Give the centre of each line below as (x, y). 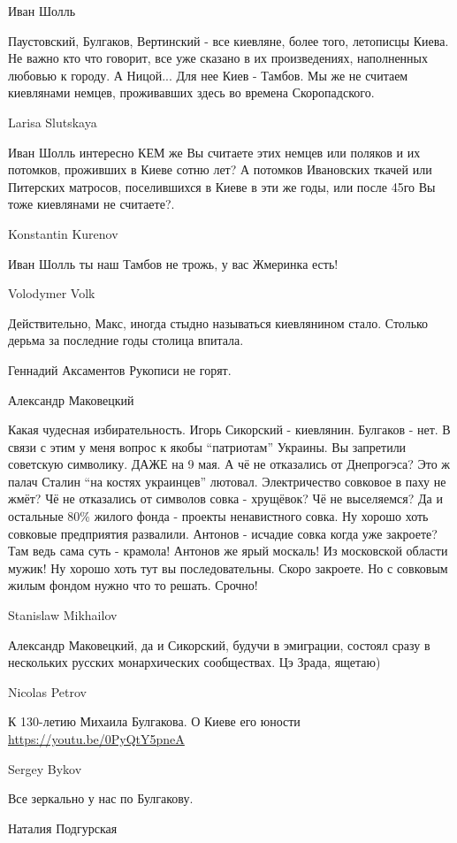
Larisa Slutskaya (53, 122)
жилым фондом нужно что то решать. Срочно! (133, 585)
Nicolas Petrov (47, 691)
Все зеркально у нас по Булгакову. (101, 798)
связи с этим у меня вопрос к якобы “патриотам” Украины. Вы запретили (207, 446)
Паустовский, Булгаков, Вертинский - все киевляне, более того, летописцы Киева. (228, 40)
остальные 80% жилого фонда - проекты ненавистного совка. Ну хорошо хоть (218, 516)
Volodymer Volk (52, 293)
